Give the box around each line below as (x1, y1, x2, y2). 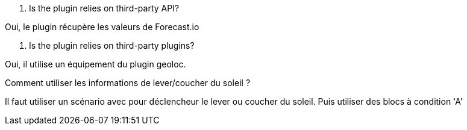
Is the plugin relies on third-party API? (29, 3, 180, 13)
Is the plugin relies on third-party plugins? (29, 40, 195, 51)
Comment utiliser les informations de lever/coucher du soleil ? (5, 78, 251, 88)
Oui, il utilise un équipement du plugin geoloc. (5, 59, 186, 69)
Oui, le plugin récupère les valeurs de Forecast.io (5, 22, 199, 32)
